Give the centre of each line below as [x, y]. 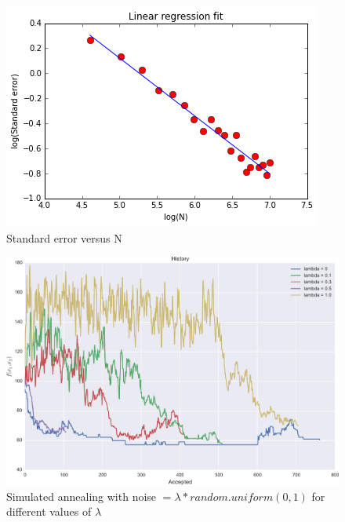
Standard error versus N [64, 237]
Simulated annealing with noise [82, 496]
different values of [49, 511]
